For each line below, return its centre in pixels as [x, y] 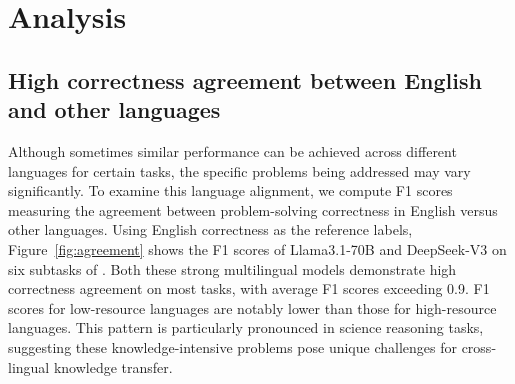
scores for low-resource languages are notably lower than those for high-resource [252, 307]
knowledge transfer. [113, 366]
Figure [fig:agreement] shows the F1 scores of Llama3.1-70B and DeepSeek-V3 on [257, 248]
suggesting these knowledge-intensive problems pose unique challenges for [232, 346]
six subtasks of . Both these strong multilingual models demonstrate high [232, 268]
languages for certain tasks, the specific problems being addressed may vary [239, 170]
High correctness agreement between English [245, 79]
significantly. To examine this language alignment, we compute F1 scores [230, 190]
